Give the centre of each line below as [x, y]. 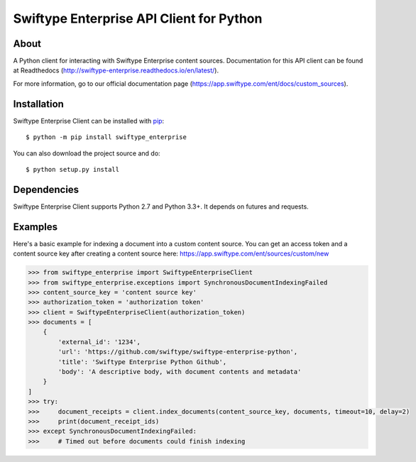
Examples [35, 227]
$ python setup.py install [73, 169]
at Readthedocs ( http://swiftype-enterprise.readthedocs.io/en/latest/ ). [116, 70]
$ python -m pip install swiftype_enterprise [106, 137]
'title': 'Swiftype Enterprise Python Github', [142, 362]
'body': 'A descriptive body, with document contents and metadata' [180, 372]
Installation [38, 104]
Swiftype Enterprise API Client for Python [138, 18]
